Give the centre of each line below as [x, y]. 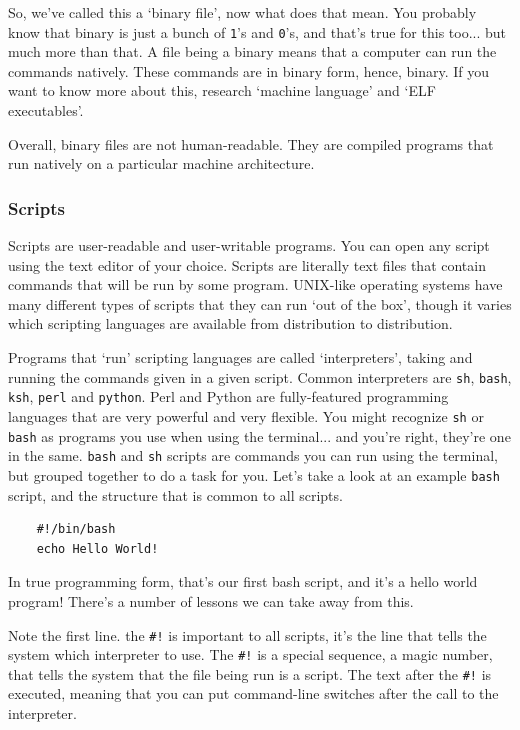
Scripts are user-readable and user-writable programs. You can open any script [249, 245]
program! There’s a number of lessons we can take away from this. [211, 600]
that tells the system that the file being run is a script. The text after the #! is [250, 673]
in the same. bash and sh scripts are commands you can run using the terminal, [253, 455]
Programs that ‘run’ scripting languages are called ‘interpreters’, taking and [240, 357]
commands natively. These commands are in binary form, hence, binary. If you [249, 70]
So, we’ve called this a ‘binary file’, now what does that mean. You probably [242, 12]
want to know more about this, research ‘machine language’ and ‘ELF [222, 90]
